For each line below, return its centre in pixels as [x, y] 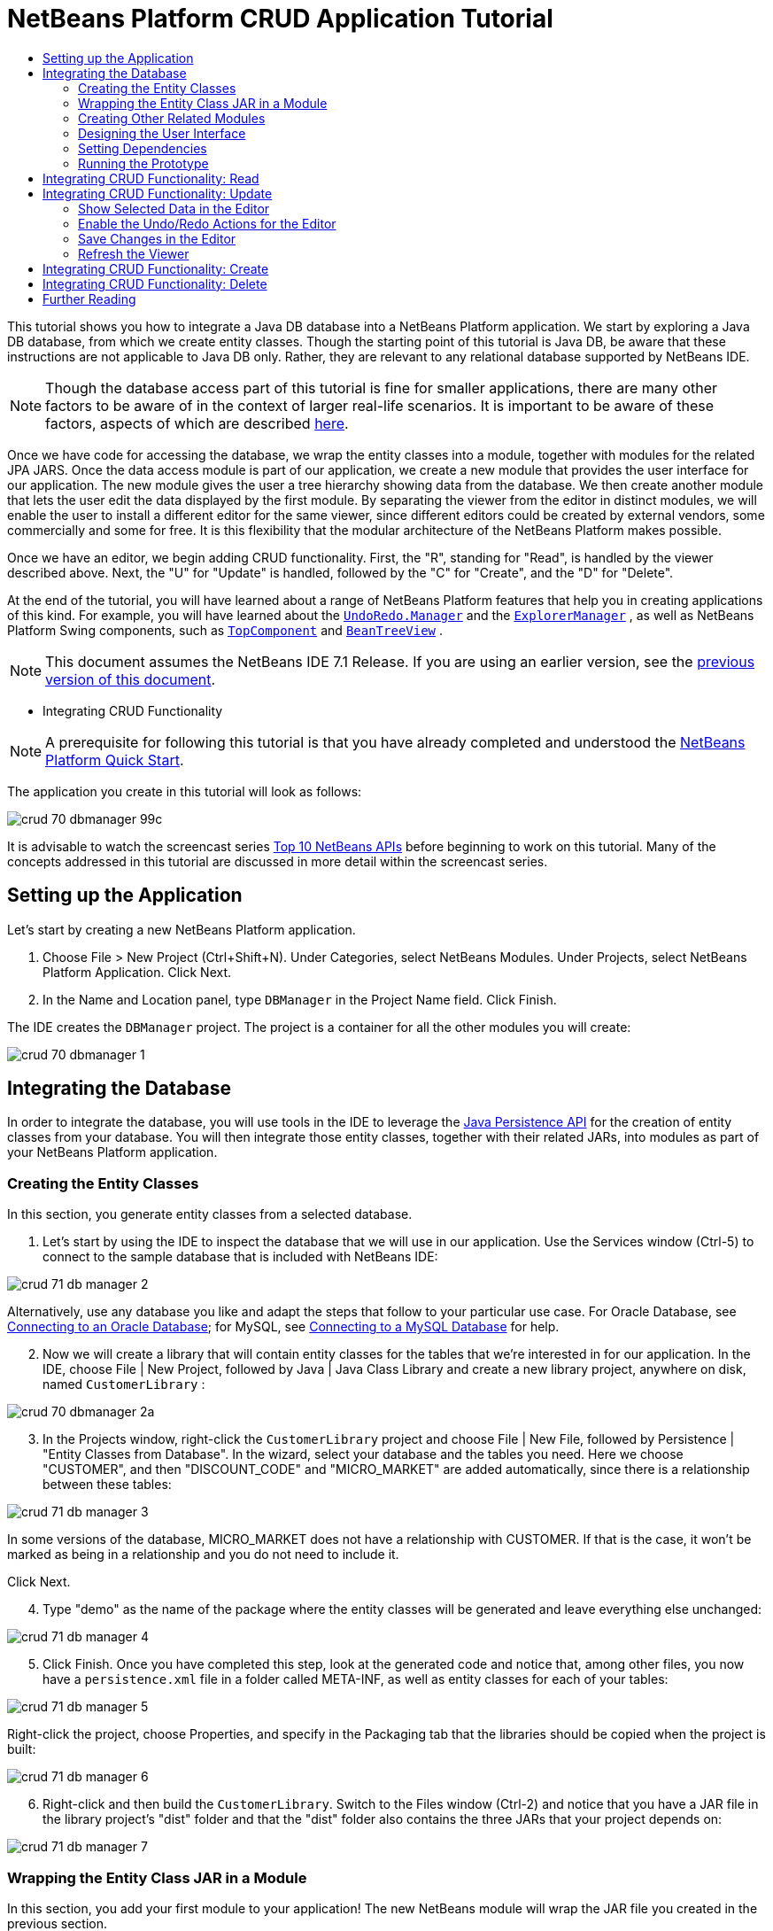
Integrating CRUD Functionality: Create [156, 268]
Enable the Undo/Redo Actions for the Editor [207, 223]
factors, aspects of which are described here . [197, 423]
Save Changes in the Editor [157, 238]
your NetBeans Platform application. [112, 1152]
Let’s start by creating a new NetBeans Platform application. [182, 929]
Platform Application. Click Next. [137, 972]
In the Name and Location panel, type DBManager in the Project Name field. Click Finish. [300, 999]
